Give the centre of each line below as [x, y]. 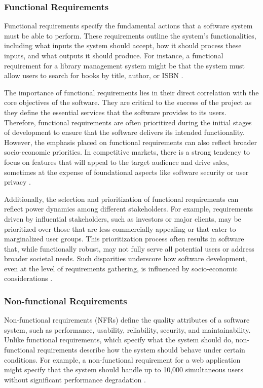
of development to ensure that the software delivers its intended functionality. [124, 132]
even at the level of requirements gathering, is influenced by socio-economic [121, 268]
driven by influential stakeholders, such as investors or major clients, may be [123, 218]
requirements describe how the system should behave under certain [141, 350]
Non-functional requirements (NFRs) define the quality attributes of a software [127, 320]
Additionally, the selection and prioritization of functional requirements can [121, 199]
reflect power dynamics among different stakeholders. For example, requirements [129, 209]
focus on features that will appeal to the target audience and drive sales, [117, 162]
